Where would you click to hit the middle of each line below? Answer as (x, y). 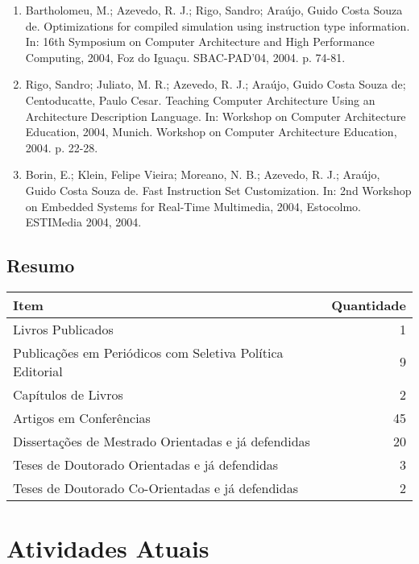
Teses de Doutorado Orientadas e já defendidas (146, 464)
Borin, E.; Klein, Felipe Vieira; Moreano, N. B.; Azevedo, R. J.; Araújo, (203, 174)
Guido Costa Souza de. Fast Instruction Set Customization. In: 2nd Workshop (218, 190)
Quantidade (369, 305)
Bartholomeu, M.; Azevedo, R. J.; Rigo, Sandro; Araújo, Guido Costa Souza (214, 10)
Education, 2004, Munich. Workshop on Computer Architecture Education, (211, 132)
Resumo (41, 265)
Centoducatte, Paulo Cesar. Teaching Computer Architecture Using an (200, 100)
